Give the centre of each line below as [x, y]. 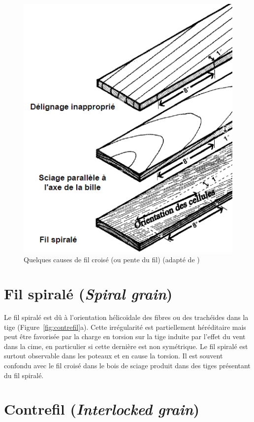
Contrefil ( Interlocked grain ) [102, 409]
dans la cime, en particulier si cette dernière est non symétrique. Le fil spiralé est [126, 346]
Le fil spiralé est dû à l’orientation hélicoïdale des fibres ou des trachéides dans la [126, 317]
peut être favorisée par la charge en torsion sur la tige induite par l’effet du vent [125, 336]
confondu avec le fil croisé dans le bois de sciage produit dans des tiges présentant [127, 365]
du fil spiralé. [24, 375]
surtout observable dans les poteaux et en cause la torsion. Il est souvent [113, 356]
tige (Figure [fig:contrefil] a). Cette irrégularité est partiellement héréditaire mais [125, 327]
